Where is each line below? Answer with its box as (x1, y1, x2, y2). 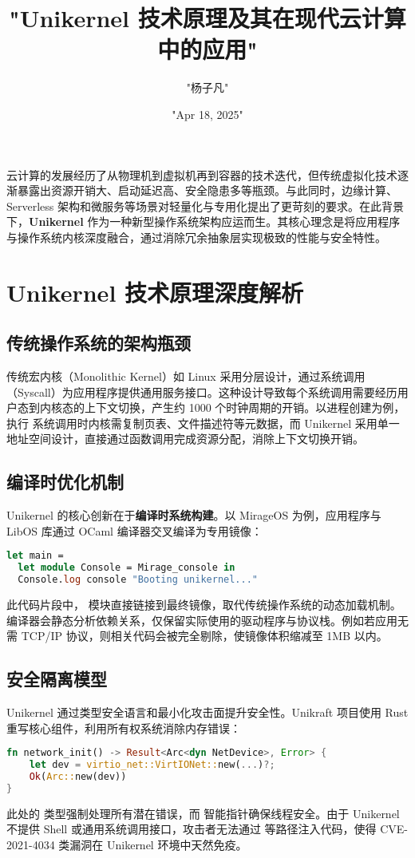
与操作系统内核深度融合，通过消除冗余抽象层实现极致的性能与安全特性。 (6, 228, 386, 245)
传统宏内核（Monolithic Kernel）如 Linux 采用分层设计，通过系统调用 (6, 368, 366, 385)
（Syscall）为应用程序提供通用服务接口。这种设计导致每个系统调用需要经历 (6, 383, 397, 400)
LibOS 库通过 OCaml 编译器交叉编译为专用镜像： (6, 522, 263, 539)
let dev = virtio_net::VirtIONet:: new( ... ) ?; (29, 759, 275, 771)
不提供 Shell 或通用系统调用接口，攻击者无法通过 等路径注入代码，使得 (6, 820, 377, 837)
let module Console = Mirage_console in (18, 562, 235, 574)
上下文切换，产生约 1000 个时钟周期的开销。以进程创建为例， (84, 399, 405, 416)
